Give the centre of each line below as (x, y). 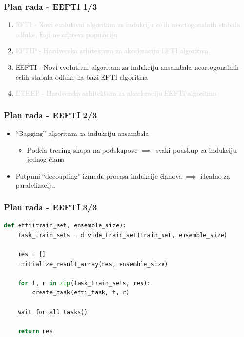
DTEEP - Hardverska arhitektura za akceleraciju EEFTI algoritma (116, 93)
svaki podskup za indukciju (196, 149)
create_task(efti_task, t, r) (81, 293)
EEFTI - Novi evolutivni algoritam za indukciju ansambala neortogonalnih (127, 67)
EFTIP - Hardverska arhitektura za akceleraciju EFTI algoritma (112, 51)
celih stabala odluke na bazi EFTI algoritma (82, 77)
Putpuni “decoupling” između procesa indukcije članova (99, 175)
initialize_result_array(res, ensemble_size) (93, 264)
